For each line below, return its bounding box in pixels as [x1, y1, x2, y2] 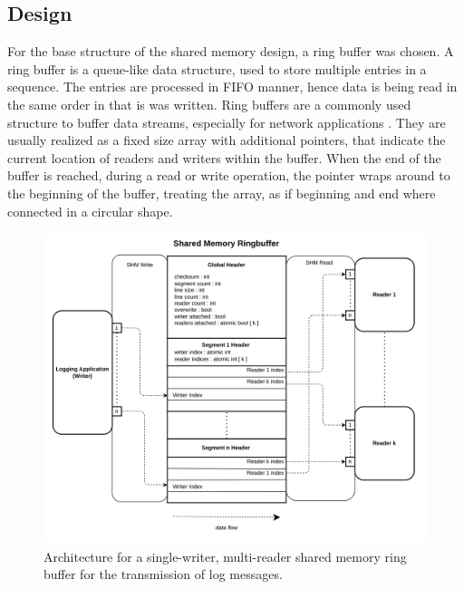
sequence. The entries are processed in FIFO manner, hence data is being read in [7, 77, 458, 96]
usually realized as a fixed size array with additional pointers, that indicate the [7, 130, 446, 150]
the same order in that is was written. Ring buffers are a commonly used [7, 94, 411, 113]
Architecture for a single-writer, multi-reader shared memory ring [43, 546, 407, 565]
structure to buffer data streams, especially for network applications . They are [7, 112, 446, 131]
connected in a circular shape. [7, 201, 173, 220]
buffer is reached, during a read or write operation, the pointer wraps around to [7, 166, 450, 185]
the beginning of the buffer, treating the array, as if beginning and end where [7, 183, 436, 202]
